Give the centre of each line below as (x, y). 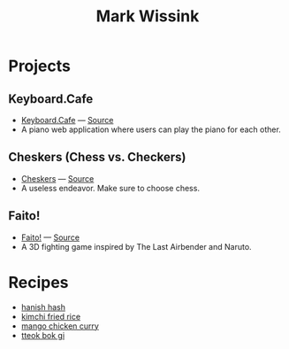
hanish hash (43, 306)
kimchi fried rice (51, 316)
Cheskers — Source (57, 178)
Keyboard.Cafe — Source (67, 120)
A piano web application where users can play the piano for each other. (151, 129)
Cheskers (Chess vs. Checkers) (97, 157)
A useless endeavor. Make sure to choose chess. (110, 188)
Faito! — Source (50, 237)
